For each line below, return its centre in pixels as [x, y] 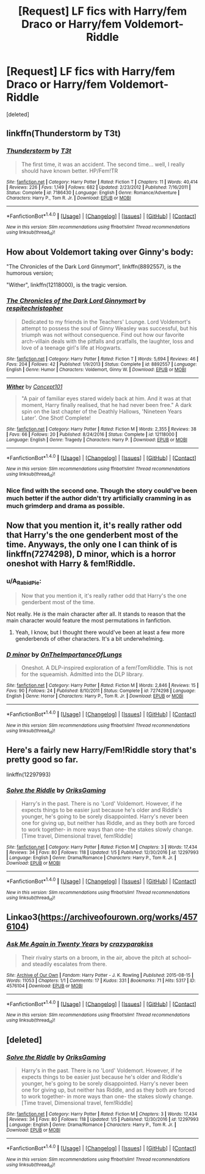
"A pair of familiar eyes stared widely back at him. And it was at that [106, 398]
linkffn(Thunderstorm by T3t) [63, 133]
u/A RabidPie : [24, 582]
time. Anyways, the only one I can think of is [92, 545]
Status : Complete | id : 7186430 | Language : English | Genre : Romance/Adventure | [93, 193]
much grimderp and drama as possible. [66, 506]
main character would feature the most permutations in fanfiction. [89, 620]
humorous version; [30, 273]
